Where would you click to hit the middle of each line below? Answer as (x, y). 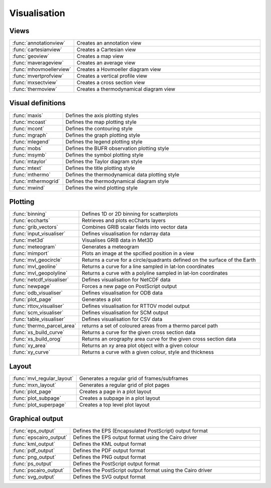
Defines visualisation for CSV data (122, 319)
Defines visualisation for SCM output (125, 312)
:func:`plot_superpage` (39, 405)
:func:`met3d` (28, 240)
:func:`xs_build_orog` (37, 339)
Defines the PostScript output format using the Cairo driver (143, 470)
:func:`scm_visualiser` (38, 312)
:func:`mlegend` (31, 141)
